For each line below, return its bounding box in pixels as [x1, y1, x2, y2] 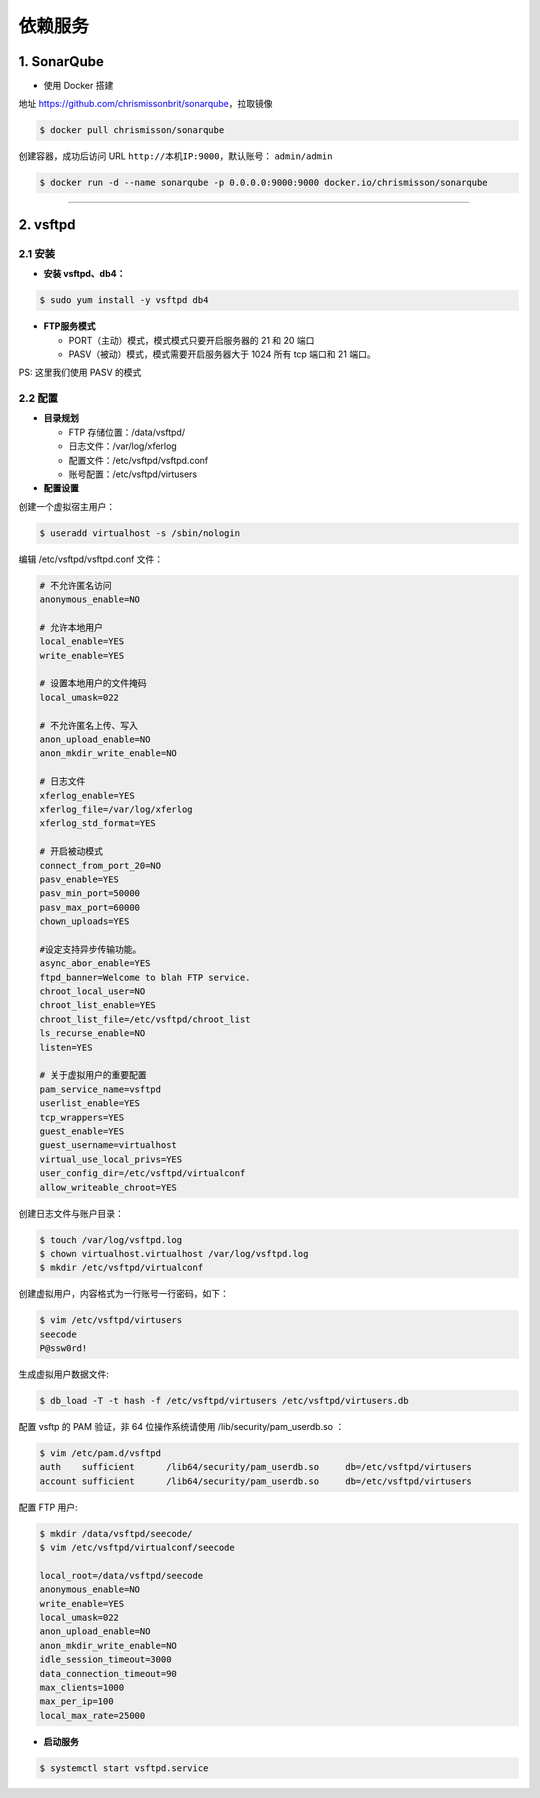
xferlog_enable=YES [39, 790, 135, 801]
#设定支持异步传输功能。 [39, 943, 142, 955]
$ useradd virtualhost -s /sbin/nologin [39, 527, 240, 539]
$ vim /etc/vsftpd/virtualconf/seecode [39, 1542, 235, 1554]
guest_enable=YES [39, 1125, 125, 1137]
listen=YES [39, 1041, 93, 1053]
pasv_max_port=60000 [39, 901, 140, 913]
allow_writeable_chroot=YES [39, 1181, 177, 1193]
